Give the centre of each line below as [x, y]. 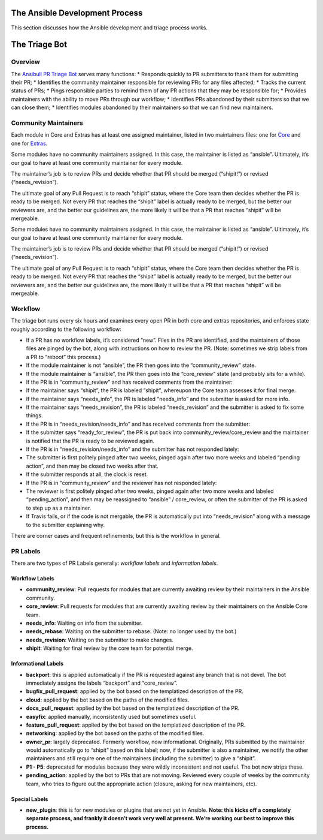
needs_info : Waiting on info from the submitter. [84, 623]
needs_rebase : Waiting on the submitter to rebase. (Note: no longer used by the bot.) [131, 631]
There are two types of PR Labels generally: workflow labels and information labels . [115, 563]
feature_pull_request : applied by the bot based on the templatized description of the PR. [136, 725]
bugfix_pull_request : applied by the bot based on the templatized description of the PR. [135, 691]
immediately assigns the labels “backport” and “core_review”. [102, 683]
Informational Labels [37, 664]
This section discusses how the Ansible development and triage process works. [109, 28]
